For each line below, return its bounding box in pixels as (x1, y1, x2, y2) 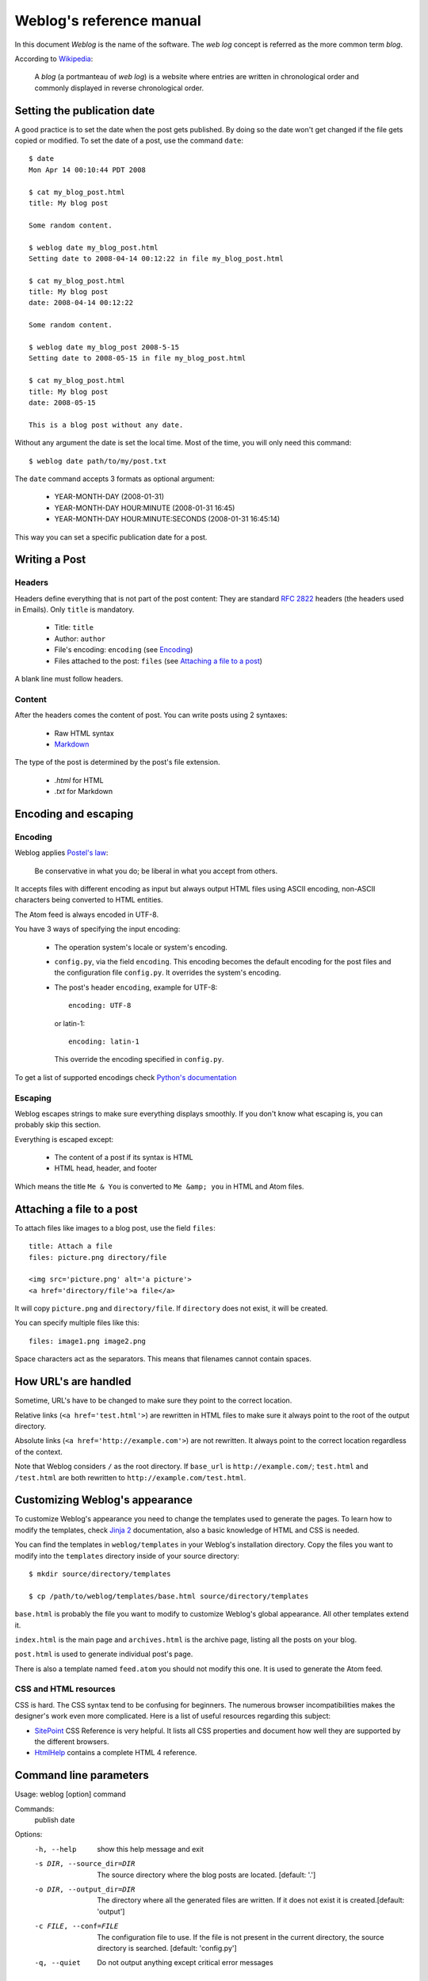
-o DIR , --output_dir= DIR (34, 1885, 136, 1894)
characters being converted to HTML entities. (14, 895, 163, 905)
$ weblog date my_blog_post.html (29, 242, 159, 252)
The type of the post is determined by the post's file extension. (14, 758, 221, 767)
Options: (14, 1830, 43, 1839)
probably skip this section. (14, 1120, 101, 1129)
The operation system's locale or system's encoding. (54, 942, 227, 952)
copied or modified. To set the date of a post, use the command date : (14, 136, 244, 146)
